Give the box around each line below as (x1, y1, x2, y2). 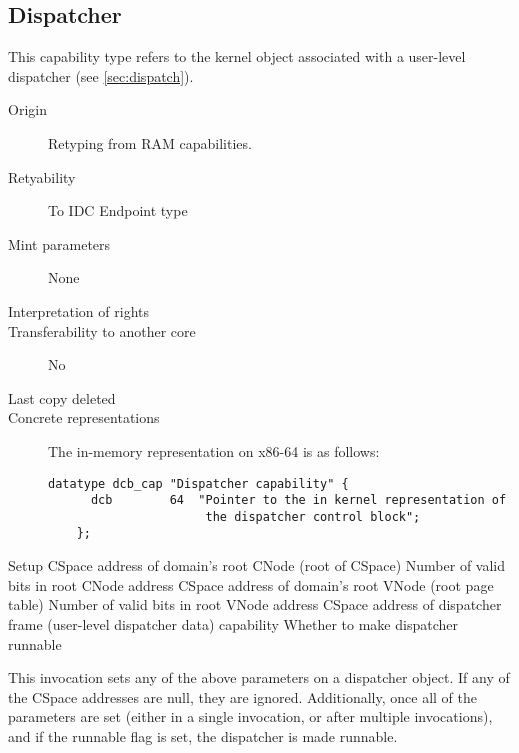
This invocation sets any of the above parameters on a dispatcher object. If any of (8, 667, 510, 688)
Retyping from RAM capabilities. (48, 132, 252, 153)
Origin (8, 99, 47, 120)
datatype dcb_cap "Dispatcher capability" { (48, 476, 349, 491)
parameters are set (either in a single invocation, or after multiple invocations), (8, 706, 493, 727)
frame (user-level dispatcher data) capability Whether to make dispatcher (8, 613, 458, 634)
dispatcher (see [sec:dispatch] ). (8, 65, 194, 86)
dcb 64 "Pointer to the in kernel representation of (90, 493, 507, 508)
